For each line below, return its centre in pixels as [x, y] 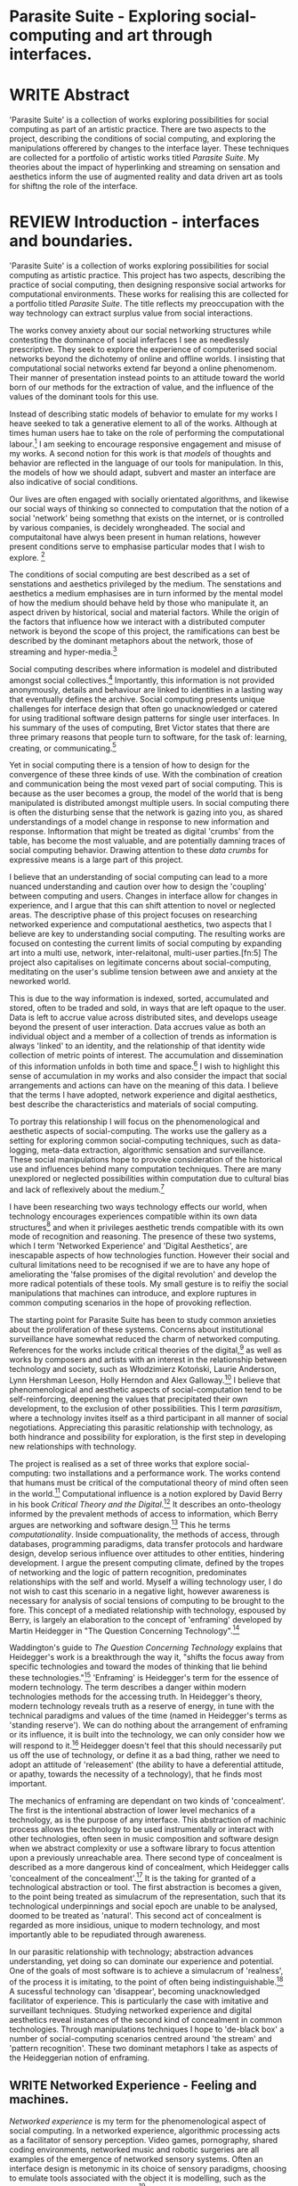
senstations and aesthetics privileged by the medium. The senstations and [145, 584]
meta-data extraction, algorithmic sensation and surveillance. [153, 1150]
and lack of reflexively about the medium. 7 [87, 1189]
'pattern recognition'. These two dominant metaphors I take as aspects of [144, 2048]
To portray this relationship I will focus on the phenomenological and [135, 1122]
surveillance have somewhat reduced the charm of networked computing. [145, 1339]
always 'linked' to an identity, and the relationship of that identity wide [137, 1046]
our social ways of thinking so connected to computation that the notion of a [149, 508]
